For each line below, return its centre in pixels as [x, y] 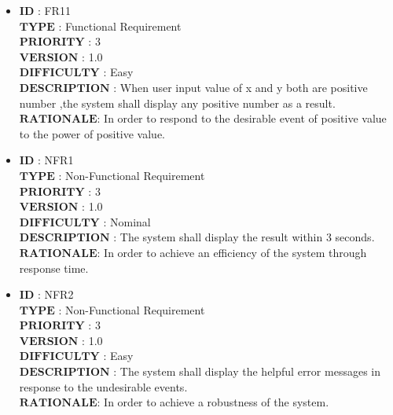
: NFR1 [55, 160]
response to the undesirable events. [103, 386]
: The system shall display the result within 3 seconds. [244, 237]
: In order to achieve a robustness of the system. [213, 402]
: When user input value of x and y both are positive [241, 87]
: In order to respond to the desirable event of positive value [242, 118]
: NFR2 [55, 294]
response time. [54, 268]
